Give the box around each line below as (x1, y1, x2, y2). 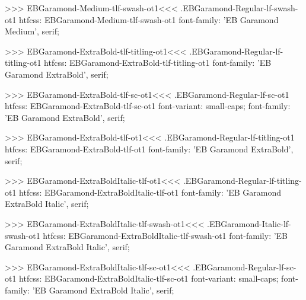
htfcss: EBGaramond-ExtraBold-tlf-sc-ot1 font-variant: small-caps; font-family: (5, 100, 291, 112)
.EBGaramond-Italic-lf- (207, 217, 291, 229)
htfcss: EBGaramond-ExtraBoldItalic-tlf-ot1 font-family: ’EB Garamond (19, 186, 282, 198)
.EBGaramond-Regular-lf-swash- (180, 2, 298, 14)
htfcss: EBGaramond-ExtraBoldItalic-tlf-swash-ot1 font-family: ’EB (43, 229, 288, 241)
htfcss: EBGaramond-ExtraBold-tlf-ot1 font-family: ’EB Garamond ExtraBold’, (5, 142, 294, 155)
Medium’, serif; (5, 25, 59, 37)
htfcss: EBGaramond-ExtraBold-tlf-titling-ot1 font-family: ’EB (44, 56, 272, 69)
